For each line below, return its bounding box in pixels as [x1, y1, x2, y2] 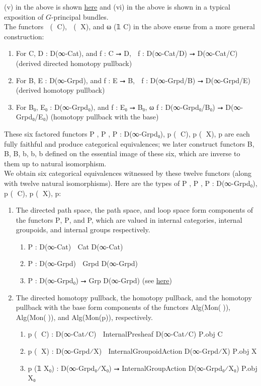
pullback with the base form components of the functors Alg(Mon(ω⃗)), [16, 302, 230, 312]
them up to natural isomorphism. [4, 158, 107, 168]
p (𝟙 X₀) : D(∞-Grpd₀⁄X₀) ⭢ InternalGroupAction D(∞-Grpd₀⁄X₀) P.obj [28, 362, 257, 373]
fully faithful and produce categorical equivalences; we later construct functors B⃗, [4, 138, 254, 149]
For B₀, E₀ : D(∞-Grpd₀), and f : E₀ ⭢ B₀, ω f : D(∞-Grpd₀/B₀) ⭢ [16, 101, 223, 112]
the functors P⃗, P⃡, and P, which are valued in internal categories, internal [16, 214, 242, 225]
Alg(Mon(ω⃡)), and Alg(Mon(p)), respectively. [16, 311, 153, 322]
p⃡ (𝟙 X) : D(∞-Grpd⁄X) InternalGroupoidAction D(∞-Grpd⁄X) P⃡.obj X [28, 346, 257, 356]
